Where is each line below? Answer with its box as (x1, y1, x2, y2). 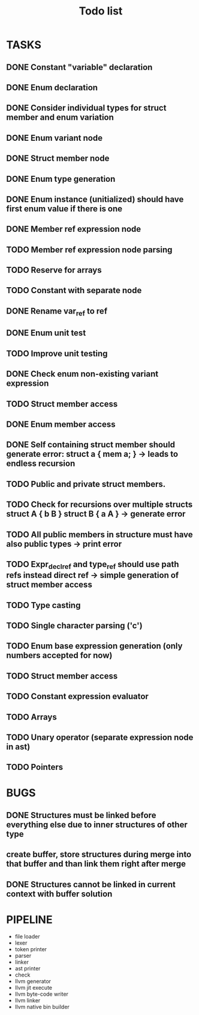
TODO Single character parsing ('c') (6, 620, 143, 630)
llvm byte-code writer (14, 990, 69, 998)
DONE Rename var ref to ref (6, 306, 108, 318)
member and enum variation (6, 113, 114, 123)
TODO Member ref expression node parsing (6, 244, 173, 255)
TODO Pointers (6, 762, 64, 772)
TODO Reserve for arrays (6, 265, 102, 275)
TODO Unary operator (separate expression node (6, 732, 194, 742)
